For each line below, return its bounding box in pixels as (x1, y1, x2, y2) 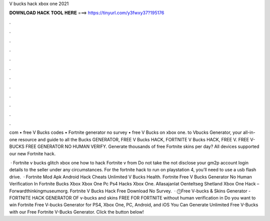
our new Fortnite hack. (9, 150, 56, 156)
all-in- (242, 129, 255, 135)
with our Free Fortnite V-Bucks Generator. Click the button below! (9, 208, 144, 215)
